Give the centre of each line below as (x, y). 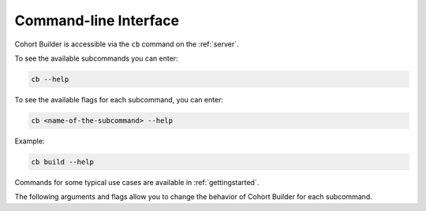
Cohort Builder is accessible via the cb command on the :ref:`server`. (127, 44)
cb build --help (63, 162)
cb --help (50, 79)
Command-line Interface (97, 20)
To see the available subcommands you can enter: (96, 58)
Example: (30, 141)
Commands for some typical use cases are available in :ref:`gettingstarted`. (137, 182)
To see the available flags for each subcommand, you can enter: (119, 99)
